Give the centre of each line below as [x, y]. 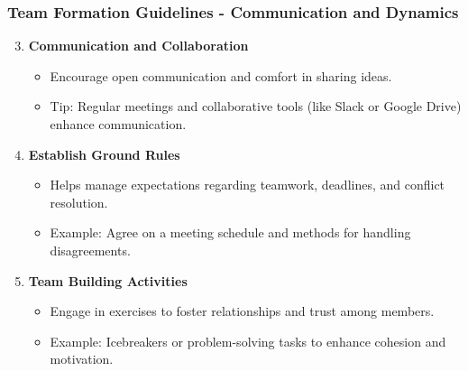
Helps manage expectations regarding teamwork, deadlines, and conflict [248, 185]
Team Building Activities [108, 280]
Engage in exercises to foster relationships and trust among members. [242, 311]
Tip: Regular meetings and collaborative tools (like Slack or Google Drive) [256, 106]
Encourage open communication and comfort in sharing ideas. [221, 75]
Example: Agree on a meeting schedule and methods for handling [230, 232]
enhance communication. [118, 124]
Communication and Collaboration [138, 46]
